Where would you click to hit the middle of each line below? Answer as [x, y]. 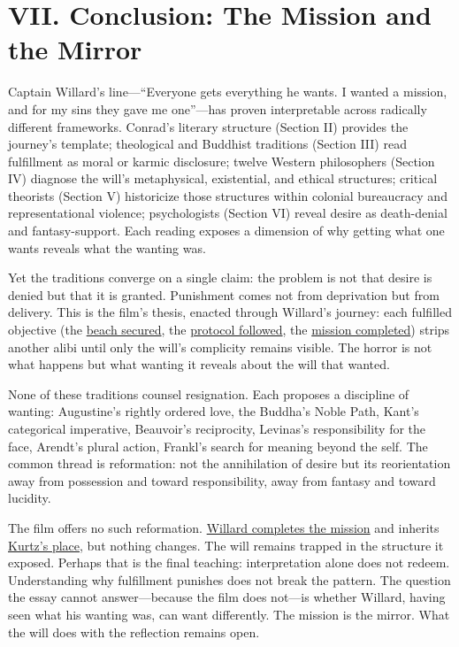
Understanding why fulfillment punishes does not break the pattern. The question [229, 579]
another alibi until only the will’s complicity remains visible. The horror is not [220, 347]
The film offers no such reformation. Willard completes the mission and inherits [224, 527]
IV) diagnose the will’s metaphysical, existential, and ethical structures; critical [223, 178]
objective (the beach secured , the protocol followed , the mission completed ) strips [229, 330]
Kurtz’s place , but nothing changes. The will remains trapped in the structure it [226, 545]
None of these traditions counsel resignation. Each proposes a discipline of [209, 393]
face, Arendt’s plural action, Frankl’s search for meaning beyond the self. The [218, 446]
